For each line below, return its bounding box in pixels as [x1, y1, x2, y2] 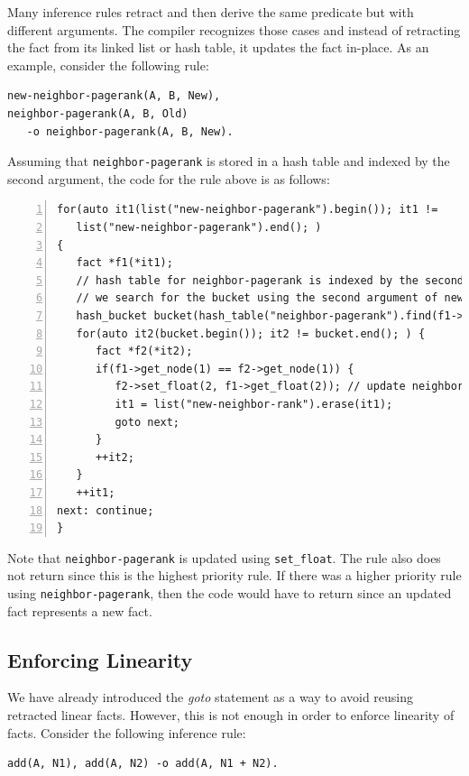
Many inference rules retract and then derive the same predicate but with [7, 3, 414, 21]
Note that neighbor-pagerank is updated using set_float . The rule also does [7, 548, 441, 567]
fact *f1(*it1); [76, 256, 173, 270]
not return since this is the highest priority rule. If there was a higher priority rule [7, 566, 462, 585]
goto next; [115, 415, 180, 429]
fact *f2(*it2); [95, 345, 193, 358]
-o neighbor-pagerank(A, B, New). [26, 125, 234, 138]
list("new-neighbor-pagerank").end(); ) [76, 221, 322, 234]
